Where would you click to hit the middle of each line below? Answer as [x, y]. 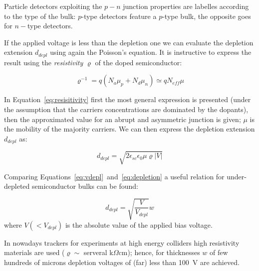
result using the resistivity [44, 62]
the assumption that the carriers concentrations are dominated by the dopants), [126, 109]
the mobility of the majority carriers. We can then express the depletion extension [129, 129]
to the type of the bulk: [40, 16]
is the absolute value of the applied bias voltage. [139, 224]
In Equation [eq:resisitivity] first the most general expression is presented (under [128, 99]
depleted [17, 186]
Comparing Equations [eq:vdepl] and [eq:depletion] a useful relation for [114, 176]
